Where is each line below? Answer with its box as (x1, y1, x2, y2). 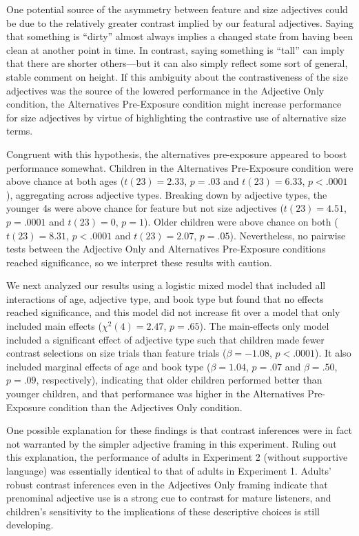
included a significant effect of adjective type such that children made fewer (6, 332, 325, 346)
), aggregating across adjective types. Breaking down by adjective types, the (6, 187, 327, 201)
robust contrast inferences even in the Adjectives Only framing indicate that (6, 477, 328, 491)
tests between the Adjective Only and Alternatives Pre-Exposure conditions (6, 241, 326, 256)
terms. (6, 123, 33, 138)
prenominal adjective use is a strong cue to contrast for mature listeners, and (6, 490, 331, 505)
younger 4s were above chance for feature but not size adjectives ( (6, 201, 284, 215)
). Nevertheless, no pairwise (229, 228, 346, 242)
